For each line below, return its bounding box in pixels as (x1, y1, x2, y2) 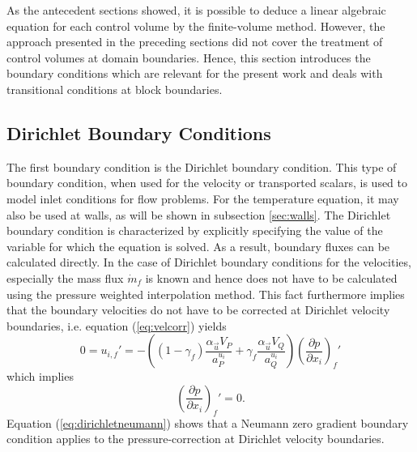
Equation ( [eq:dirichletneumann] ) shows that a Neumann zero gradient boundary (6, 414, 409, 431)
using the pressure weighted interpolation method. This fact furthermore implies (6, 285, 405, 302)
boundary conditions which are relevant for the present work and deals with (6, 65, 383, 82)
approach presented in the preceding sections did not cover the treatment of (6, 33, 383, 50)
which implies (6, 368, 74, 385)
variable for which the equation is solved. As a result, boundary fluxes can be (6, 237, 390, 254)
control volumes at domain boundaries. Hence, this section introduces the (6, 49, 371, 66)
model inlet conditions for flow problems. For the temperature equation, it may (6, 190, 399, 207)
